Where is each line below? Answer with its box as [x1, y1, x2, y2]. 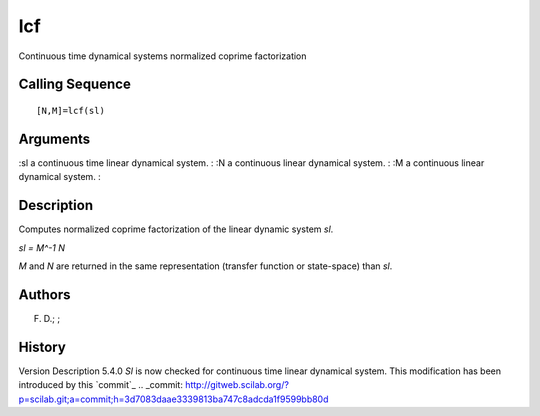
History [18, 338, 67, 355]
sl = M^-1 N [18, 241, 65, 254]
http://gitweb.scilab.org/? [185, 379, 290, 391]
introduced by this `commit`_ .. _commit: [18, 379, 184, 391]
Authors [18, 286, 71, 303]
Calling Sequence [18, 76, 132, 93]
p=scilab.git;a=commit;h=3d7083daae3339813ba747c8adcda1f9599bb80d [18, 393, 329, 405]
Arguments [18, 130, 91, 147]
